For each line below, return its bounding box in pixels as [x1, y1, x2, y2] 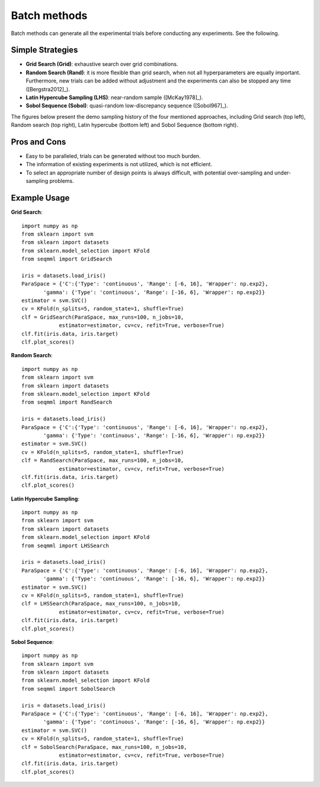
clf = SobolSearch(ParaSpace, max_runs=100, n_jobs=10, [21, 744, 187, 750]
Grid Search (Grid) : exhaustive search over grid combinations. [25, 61, 178, 68]
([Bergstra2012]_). [25, 85, 71, 93]
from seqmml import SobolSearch [21, 686, 116, 692]
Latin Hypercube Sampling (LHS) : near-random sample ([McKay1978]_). [25, 94, 204, 101]
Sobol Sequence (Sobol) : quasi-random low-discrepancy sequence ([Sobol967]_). [25, 102, 228, 109]
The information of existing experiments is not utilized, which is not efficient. [25, 161, 213, 168]
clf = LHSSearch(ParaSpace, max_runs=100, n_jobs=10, [21, 600, 181, 607]
